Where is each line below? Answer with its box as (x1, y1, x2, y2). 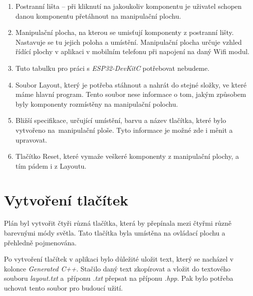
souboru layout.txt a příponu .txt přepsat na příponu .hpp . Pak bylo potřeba (4, 273, 233, 283)
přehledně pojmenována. (4, 237, 77, 247)
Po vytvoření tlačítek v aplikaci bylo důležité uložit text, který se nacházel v (4, 254, 234, 264)
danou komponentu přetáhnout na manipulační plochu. (15, 10, 181, 21)
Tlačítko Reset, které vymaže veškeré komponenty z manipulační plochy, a (15, 151, 239, 161)
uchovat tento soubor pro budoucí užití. (4, 283, 123, 293)
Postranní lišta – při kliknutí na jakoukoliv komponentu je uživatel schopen (15, 1, 242, 11)
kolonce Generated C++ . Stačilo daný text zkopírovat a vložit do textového (4, 263, 231, 273)
